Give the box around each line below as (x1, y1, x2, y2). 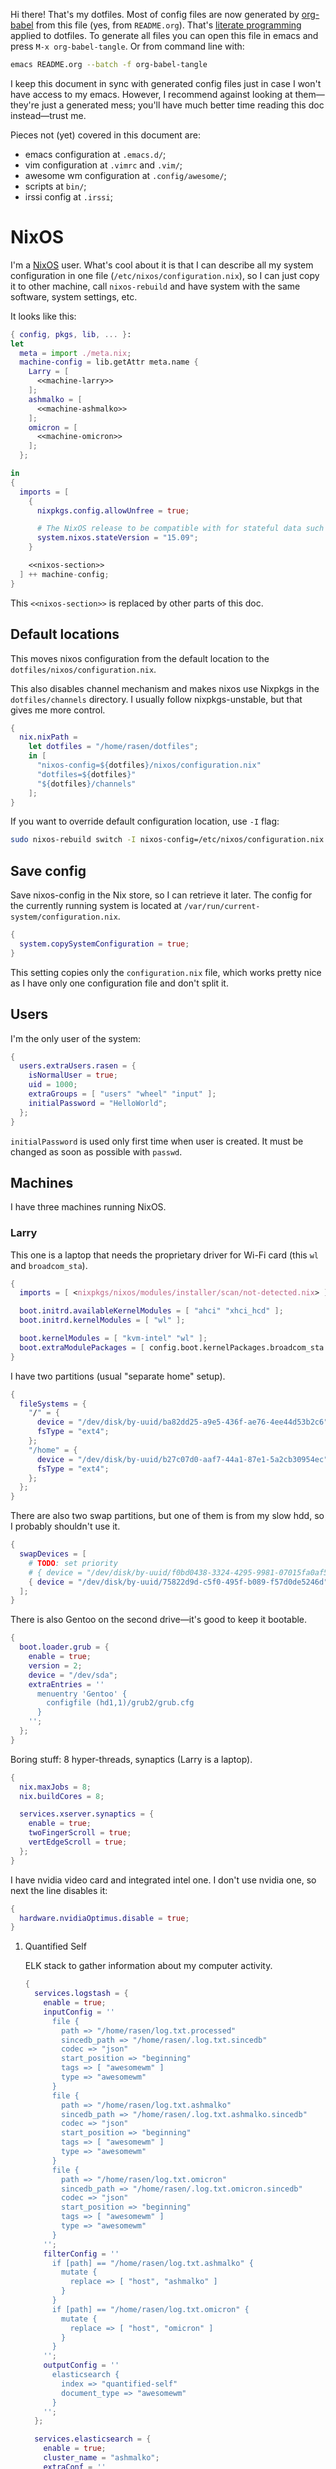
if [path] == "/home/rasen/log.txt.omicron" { (51, 2304, 250, 2314)
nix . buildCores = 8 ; (19, 1791, 105, 1801)
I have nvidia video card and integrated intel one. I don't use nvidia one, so (10, 1874, 317, 1886)
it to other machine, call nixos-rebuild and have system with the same (10, 280, 301, 292)
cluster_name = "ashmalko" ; (43, 2453, 160, 2463)
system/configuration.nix (10, 912, 118, 923)
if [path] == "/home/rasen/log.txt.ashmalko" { (51, 2258, 254, 2268)
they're (10, 99, 40, 111)
